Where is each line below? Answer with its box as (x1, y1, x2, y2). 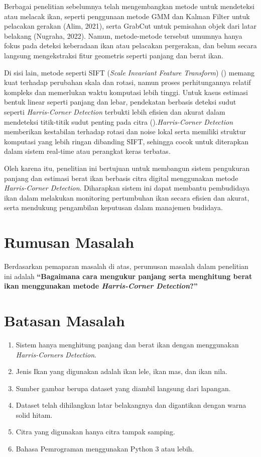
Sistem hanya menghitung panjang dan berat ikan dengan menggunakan (16, 339, 239, 349)
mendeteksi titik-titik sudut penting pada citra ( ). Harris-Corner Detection (4, 116, 233, 127)
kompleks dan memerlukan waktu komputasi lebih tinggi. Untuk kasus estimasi (4, 86, 248, 97)
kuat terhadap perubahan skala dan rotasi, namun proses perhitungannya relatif (4, 77, 251, 87)
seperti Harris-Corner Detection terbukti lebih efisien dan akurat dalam (4, 106, 225, 117)
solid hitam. (16, 409, 53, 420)
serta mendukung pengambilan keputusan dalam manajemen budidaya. (4, 202, 223, 213)
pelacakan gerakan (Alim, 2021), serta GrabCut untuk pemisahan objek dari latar (4, 21, 256, 31)
